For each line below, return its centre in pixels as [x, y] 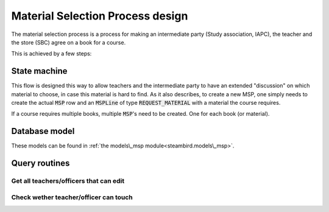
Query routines [41, 164]
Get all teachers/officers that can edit [68, 181]
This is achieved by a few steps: [51, 54]
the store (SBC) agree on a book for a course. [69, 42]
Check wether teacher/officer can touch [72, 197]
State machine [39, 71]
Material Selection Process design [100, 16]
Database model [43, 131]
